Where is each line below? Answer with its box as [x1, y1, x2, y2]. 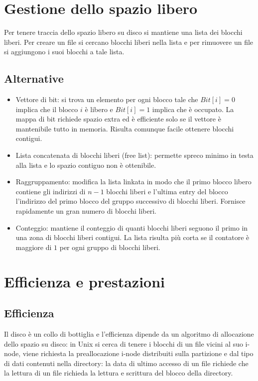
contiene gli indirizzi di [15, 186, 86, 196]
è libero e [85, 104, 113, 114]
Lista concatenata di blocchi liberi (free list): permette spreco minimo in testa [15, 150, 254, 160]
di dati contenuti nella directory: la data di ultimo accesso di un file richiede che [4, 358, 249, 368]
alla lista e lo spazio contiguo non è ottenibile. [15, 159, 156, 170]
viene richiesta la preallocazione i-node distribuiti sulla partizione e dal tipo [22, 348, 254, 359]
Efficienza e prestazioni [4, 271, 165, 291]
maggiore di [15, 242, 52, 252]
